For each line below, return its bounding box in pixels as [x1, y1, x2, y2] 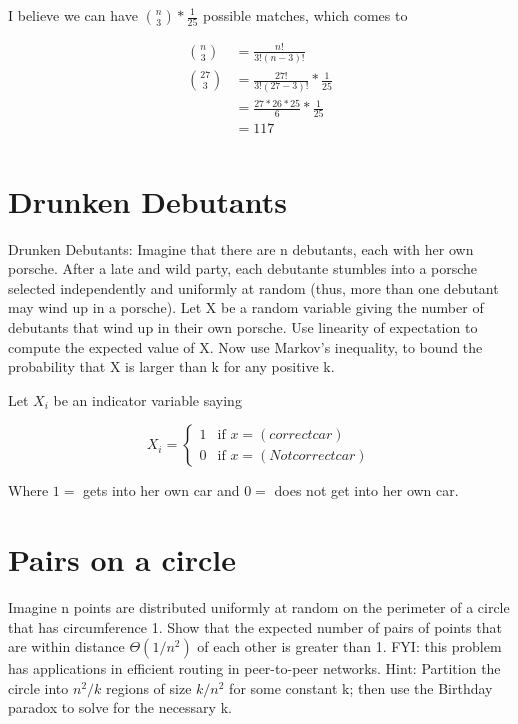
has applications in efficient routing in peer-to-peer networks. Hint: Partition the [8, 658, 501, 679]
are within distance [8, 636, 125, 657]
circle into [8, 677, 69, 698]
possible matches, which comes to [202, 5, 408, 25]
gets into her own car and [83, 480, 240, 501]
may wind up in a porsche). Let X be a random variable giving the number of [8, 297, 484, 318]
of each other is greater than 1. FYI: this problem [197, 636, 502, 657]
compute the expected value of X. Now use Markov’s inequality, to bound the [8, 336, 483, 357]
